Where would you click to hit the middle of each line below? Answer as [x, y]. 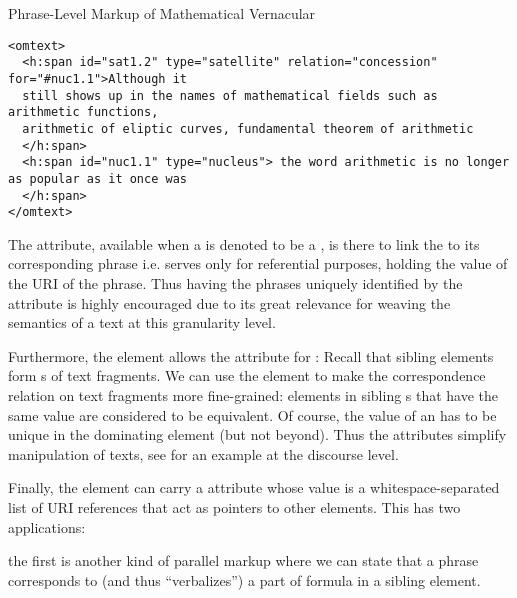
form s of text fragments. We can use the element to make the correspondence [247, 375]
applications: [47, 526]
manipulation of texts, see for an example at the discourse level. [203, 453]
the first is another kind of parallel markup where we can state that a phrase [243, 560]
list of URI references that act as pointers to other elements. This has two [234, 506]
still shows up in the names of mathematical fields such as [230, 95]
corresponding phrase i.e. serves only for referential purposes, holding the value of [258, 263]
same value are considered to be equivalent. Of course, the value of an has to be [252, 414]
